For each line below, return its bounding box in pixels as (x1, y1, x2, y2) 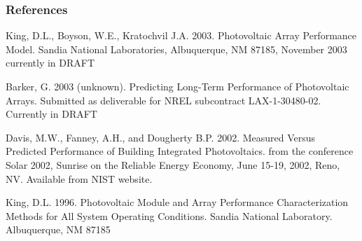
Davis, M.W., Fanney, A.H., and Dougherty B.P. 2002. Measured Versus (6, 130, 316, 144)
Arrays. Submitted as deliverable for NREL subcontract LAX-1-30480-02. (6, 92, 321, 107)
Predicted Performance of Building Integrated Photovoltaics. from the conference (6, 144, 354, 158)
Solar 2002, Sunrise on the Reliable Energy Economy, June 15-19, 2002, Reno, (6, 157, 340, 172)
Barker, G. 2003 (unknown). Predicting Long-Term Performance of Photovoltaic (6, 79, 349, 93)
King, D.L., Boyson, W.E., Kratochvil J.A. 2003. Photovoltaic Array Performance (6, 28, 357, 43)
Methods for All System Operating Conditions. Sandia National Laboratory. (6, 208, 333, 223)
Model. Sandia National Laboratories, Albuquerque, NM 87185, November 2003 (6, 41, 347, 56)
